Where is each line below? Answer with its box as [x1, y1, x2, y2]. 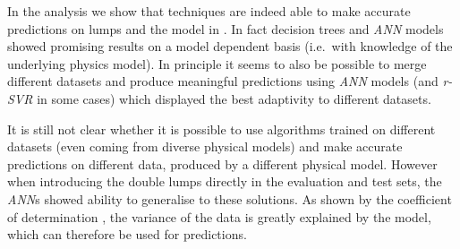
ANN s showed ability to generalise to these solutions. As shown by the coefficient [7, 189, 452, 208]
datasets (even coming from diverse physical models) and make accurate [7, 137, 403, 156]
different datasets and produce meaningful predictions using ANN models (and [7, 72, 439, 90]
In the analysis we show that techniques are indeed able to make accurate [7, 2, 411, 20]
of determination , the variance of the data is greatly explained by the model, [7, 207, 431, 226]
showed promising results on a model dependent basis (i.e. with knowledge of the [7, 37, 453, 56]
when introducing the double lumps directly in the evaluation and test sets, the [7, 172, 442, 191]
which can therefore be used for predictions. [7, 225, 247, 244]
